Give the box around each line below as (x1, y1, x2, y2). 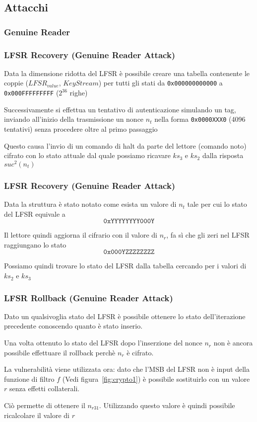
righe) (69, 87, 88, 98)
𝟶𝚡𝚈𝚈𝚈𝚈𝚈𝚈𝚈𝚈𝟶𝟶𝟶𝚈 (103, 218, 155, 225)
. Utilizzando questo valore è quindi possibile (99, 400, 235, 411)
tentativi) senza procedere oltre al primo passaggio (4, 124, 158, 134)
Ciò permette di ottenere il (4, 400, 85, 411)
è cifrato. (127, 347, 154, 357)
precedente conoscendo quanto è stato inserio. (4, 321, 143, 331)
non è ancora (213, 338, 253, 348)
